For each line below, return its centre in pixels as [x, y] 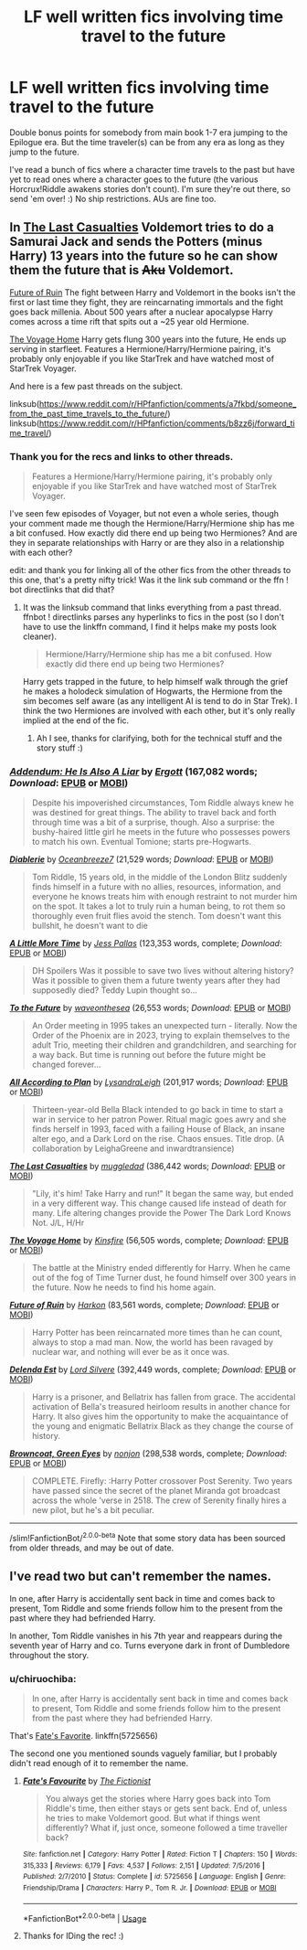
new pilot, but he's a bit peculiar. [93, 1510]
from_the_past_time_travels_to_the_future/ [89, 413]
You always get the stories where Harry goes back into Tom [158, 1799]
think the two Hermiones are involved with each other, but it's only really [159, 711]
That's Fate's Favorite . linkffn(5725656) [84, 1736]
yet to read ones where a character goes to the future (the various [134, 179]
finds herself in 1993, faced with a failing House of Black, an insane [158, 1129]
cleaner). [40, 636]
